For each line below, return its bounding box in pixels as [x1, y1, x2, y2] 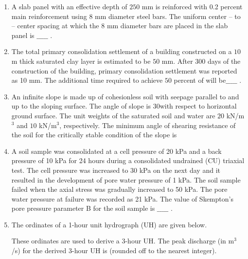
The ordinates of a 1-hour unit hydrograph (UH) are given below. [11, 219, 207, 229]
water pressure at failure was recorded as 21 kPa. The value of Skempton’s [11, 193, 233, 203]
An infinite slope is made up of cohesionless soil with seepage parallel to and [11, 91, 239, 101]
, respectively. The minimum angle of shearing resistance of [59, 120, 236, 130]
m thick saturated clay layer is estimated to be [11, 55, 151, 66]
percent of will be [174, 75, 226, 85]
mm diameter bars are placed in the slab [106, 20, 228, 31]
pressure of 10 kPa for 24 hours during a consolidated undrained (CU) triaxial [11, 155, 245, 166]
